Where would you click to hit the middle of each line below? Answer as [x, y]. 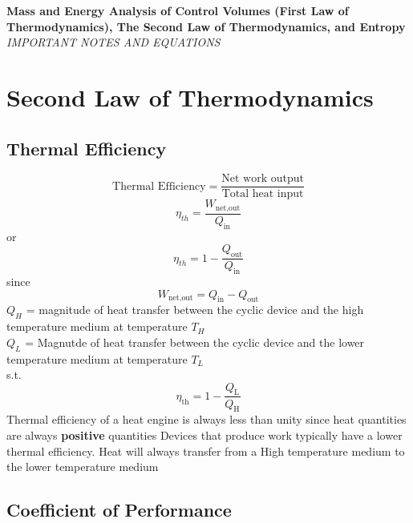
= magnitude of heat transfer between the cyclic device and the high [195, 310]
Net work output [263, 179]
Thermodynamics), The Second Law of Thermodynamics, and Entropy [206, 26]
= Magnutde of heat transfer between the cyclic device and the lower [195, 342]
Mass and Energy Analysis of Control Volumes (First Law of [178, 10]
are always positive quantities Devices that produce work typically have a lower [204, 434]
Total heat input [263, 194]
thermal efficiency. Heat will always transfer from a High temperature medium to [206, 451]
